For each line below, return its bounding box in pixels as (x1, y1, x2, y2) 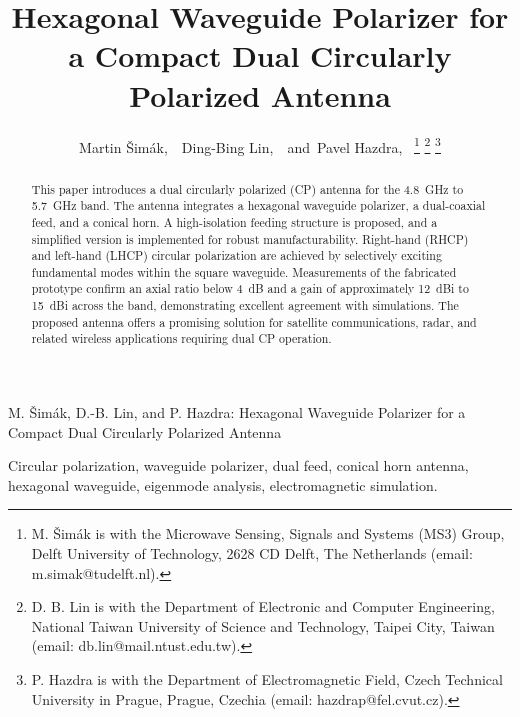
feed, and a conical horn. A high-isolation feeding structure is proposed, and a (31, 213, 438, 230)
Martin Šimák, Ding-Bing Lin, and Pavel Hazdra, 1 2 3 (79, 133, 441, 157)
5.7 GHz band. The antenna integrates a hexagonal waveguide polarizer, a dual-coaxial (31, 197, 486, 214)
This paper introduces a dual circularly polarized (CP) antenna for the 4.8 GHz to (31, 180, 464, 197)
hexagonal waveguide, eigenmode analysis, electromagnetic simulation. (8, 474, 438, 495)
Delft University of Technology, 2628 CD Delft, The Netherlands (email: (31, 543, 473, 564)
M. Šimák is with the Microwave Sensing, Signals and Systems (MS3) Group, (31, 523, 505, 544)
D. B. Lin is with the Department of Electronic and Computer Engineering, (31, 596, 495, 617)
